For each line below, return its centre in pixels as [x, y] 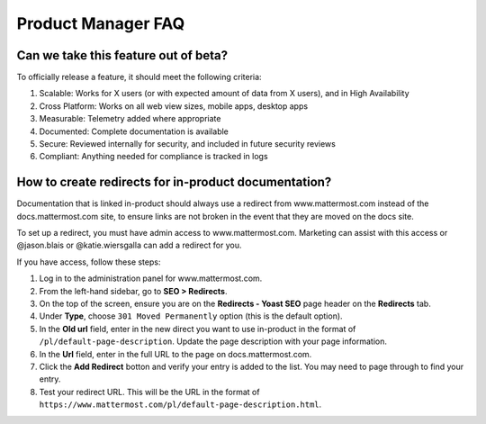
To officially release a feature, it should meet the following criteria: [139, 77]
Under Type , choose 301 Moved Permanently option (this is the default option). [191, 316]
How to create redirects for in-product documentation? [174, 182]
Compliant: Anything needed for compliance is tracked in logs [154, 157]
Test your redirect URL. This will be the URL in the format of [149, 392]
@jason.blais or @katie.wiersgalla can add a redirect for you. [129, 245]
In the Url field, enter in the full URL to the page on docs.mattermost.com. [175, 354]
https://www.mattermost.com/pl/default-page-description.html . [180, 404]
